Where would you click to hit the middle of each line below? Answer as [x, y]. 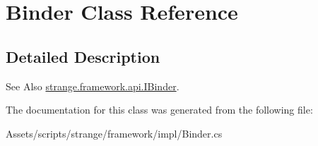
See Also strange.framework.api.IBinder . [93, 86]
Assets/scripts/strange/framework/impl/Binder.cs [114, 133]
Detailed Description [83, 56]
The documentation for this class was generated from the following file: [159, 110]
